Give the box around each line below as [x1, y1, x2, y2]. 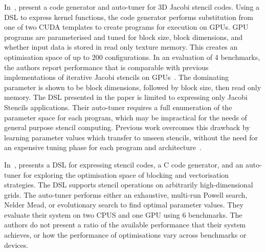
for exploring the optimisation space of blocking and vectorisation [23, 169, 229, 180]
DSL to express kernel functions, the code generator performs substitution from [4, 11, 253, 22]
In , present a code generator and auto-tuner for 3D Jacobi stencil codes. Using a [4, 2, 260, 12]
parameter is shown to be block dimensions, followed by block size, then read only [4, 81, 261, 92]
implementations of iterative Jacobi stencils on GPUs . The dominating [4, 72, 229, 82]
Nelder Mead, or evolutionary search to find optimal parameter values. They [4, 199, 243, 210]
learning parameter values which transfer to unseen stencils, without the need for [4, 132, 258, 142]
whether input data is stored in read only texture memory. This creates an [4, 41, 238, 52]
